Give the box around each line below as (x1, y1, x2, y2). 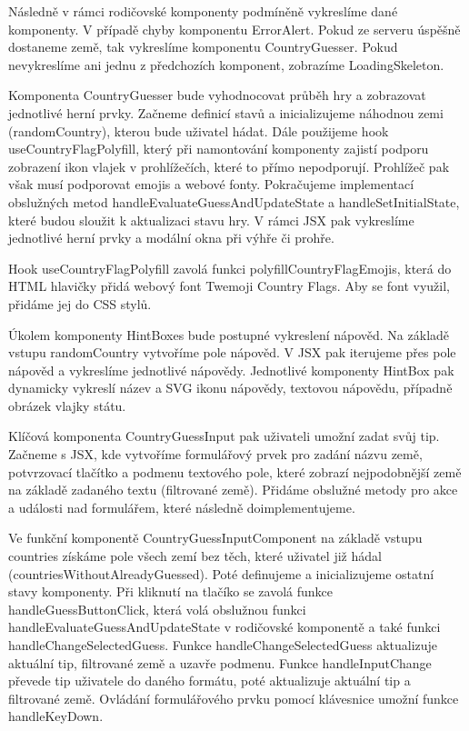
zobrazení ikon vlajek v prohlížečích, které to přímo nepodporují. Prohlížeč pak (8, 156, 450, 175)
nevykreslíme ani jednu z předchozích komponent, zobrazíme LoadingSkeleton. (8, 55, 444, 74)
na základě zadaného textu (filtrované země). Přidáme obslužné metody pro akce (8, 480, 458, 499)
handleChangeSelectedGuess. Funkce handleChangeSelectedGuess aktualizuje (8, 636, 438, 654)
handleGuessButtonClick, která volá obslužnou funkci (8, 599, 306, 618)
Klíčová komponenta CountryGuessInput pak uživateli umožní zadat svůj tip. (8, 426, 440, 446)
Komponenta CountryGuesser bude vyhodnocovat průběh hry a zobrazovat (8, 85, 426, 105)
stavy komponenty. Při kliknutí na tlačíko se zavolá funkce (8, 582, 334, 601)
